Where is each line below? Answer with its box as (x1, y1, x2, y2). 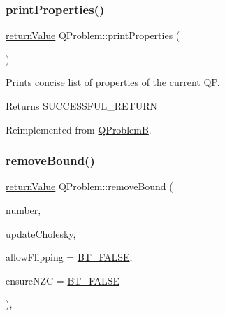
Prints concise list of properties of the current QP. (6, 75, 220, 89)
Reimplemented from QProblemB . (6, 122, 152, 136)
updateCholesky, (6, 226, 76, 240)
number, (6, 203, 41, 217)
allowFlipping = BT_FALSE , (6, 250, 133, 264)
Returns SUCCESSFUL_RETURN (6, 99, 157, 113)
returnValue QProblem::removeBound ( (6, 179, 173, 194)
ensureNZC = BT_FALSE (6, 273, 120, 287)
